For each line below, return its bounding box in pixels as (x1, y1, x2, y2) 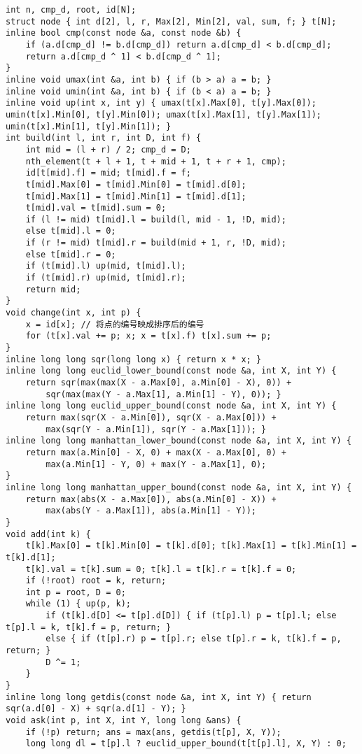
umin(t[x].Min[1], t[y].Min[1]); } (6, 121, 172, 131)
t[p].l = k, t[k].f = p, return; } (6, 622, 172, 632)
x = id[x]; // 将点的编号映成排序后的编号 (25, 319, 204, 329)
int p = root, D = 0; (25, 587, 126, 597)
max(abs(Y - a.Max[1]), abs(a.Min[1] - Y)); (46, 506, 256, 516)
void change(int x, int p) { (6, 308, 141, 318)
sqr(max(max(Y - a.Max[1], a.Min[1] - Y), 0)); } (46, 389, 281, 399)
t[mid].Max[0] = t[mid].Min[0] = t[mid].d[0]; (25, 179, 246, 190)
